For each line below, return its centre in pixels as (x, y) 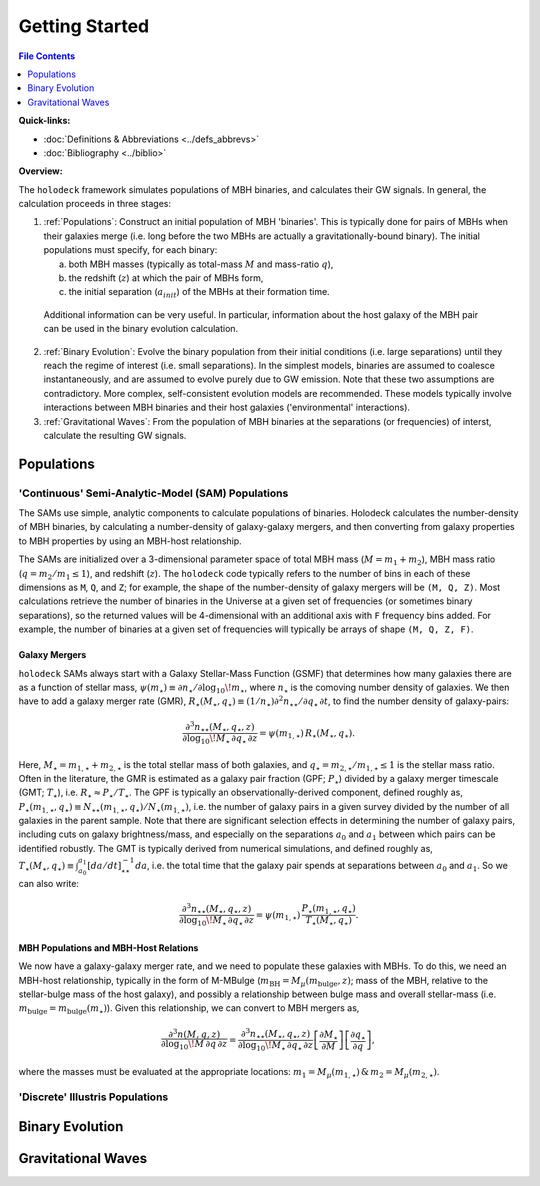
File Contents (47, 56)
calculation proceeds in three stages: (95, 204)
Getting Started (84, 26)
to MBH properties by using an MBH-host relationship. (130, 541)
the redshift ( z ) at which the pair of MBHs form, (166, 278)
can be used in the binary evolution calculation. (141, 329)
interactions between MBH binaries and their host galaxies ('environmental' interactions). (226, 407)
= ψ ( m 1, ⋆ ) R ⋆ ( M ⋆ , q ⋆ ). (306, 733)
